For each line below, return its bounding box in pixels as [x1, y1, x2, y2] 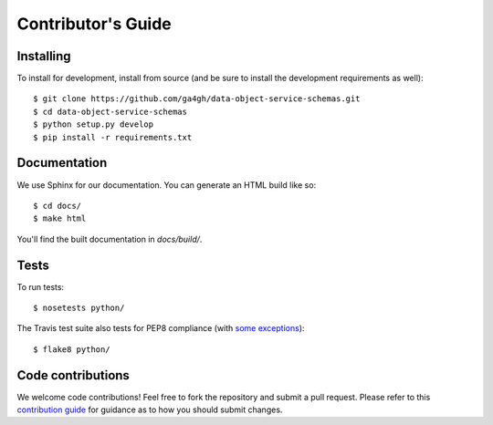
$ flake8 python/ [33, 344, 110, 355]
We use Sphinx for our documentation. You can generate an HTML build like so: [16, 179, 317, 191]
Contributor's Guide [16, 14, 173, 34]
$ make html [33, 213, 87, 223]
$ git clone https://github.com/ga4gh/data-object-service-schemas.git [33, 94, 361, 104]
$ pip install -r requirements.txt [33, 132, 193, 142]
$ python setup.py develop [33, 119, 154, 130]
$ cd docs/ [33, 201, 82, 211]
